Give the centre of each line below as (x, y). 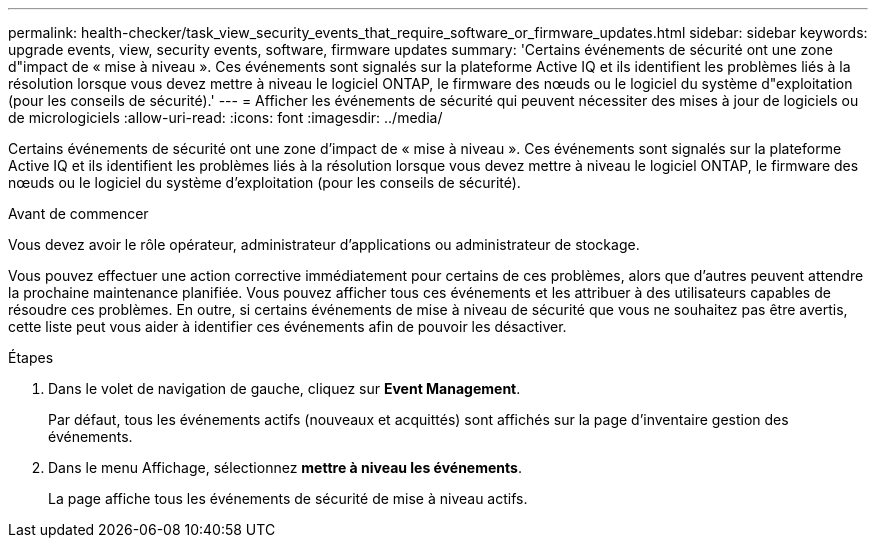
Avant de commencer (78, 213)
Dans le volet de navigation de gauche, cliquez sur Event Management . (284, 388)
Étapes (31, 357)
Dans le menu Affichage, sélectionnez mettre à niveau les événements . (285, 467)
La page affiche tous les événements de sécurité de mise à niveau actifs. (288, 498)
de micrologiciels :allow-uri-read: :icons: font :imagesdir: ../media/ (225, 117)
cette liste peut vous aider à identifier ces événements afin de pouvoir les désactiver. (287, 326)
